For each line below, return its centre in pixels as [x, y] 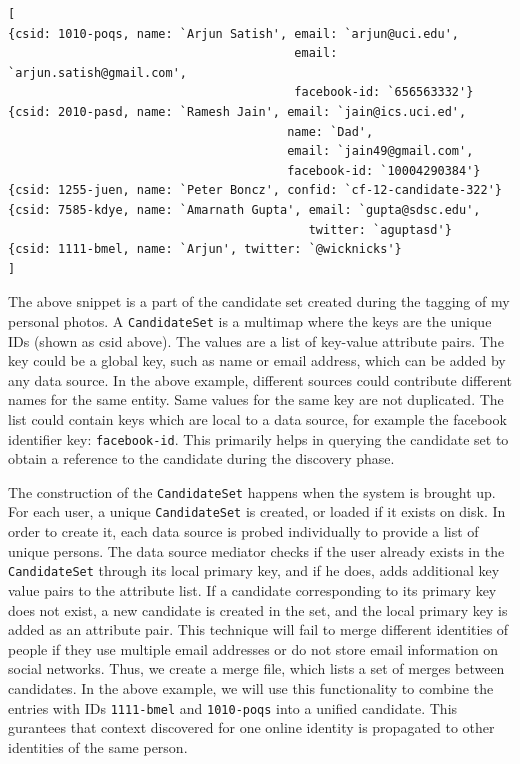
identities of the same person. [98, 746]
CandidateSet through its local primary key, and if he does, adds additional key [254, 570]
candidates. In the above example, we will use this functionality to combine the [251, 687]
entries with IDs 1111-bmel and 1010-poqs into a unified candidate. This [233, 707]
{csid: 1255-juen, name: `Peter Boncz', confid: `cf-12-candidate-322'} [255, 190]
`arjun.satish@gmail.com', [97, 72]
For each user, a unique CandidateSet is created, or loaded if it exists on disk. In [257, 511]
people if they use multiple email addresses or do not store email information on [253, 648]
